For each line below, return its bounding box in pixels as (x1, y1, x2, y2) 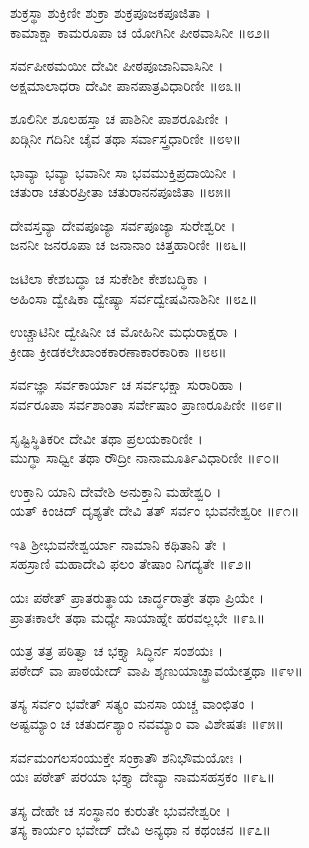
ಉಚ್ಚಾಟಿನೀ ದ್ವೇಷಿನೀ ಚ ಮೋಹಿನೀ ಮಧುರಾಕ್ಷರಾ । (10, 321, 238, 342)
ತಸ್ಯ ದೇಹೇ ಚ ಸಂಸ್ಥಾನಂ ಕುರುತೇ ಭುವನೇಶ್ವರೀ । (10, 799, 231, 820)
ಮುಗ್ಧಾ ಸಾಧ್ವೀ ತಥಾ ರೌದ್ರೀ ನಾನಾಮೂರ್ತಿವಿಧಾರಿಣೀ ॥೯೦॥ (10, 447, 280, 468)
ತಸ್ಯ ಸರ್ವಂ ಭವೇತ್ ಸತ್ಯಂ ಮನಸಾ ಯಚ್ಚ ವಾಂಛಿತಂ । (10, 693, 255, 714)
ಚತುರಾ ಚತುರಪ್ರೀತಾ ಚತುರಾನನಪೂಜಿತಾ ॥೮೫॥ (10, 181, 232, 202)
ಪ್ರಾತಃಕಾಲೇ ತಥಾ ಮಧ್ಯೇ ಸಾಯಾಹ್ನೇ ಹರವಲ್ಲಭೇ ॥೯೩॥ (10, 606, 266, 627)
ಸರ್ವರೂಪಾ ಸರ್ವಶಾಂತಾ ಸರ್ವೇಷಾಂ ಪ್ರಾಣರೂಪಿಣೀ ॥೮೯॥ (10, 393, 283, 414)
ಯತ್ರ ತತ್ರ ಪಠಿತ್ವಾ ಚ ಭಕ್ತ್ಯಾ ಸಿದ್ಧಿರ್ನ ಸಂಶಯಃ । (10, 640, 223, 661)
